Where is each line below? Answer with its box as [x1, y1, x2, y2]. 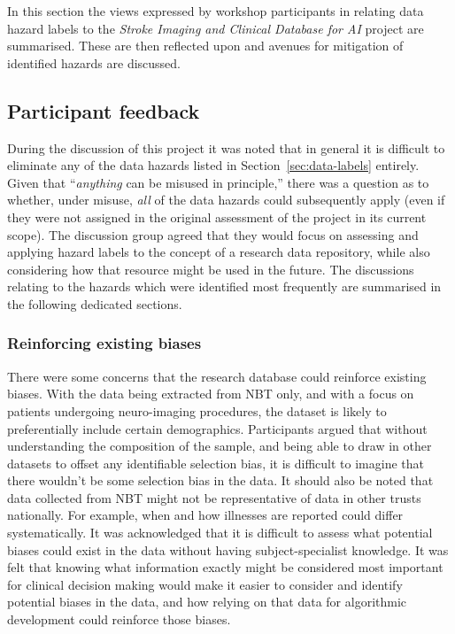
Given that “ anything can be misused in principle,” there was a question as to [7, 173, 429, 191]
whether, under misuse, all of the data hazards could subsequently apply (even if [7, 190, 445, 209]
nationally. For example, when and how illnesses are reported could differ [7, 506, 404, 524]
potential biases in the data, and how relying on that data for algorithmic [7, 592, 407, 611]
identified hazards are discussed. [7, 53, 181, 72]
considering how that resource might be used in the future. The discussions [7, 259, 414, 278]
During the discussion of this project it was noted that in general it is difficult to [7, 138, 445, 157]
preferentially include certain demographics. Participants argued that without [7, 419, 428, 437]
